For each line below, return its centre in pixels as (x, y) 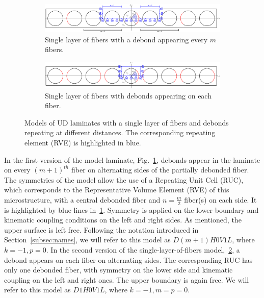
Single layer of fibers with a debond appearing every (126, 39)
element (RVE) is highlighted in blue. (83, 142)
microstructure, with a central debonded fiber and (82, 199)
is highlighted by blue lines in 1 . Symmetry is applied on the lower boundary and (131, 209)
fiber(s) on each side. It (220, 199)
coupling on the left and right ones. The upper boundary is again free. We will (127, 279)
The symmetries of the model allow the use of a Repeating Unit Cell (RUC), (124, 179)
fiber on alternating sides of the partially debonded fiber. (160, 170)
